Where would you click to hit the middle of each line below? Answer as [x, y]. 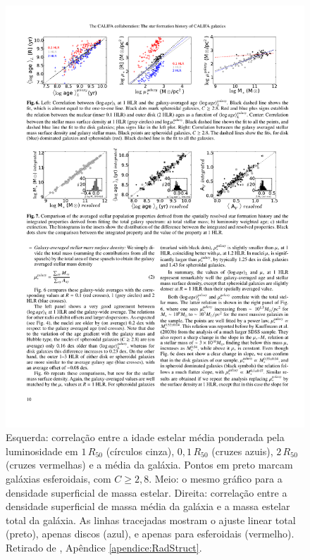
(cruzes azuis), [242, 451]
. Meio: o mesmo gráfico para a [216, 479]
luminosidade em [42, 451]
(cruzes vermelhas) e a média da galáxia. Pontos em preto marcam [149, 465]
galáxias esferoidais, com [58, 479]
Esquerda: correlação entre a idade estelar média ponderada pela [145, 437]
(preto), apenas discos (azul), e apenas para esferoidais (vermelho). [150, 534]
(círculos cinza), [140, 451]
